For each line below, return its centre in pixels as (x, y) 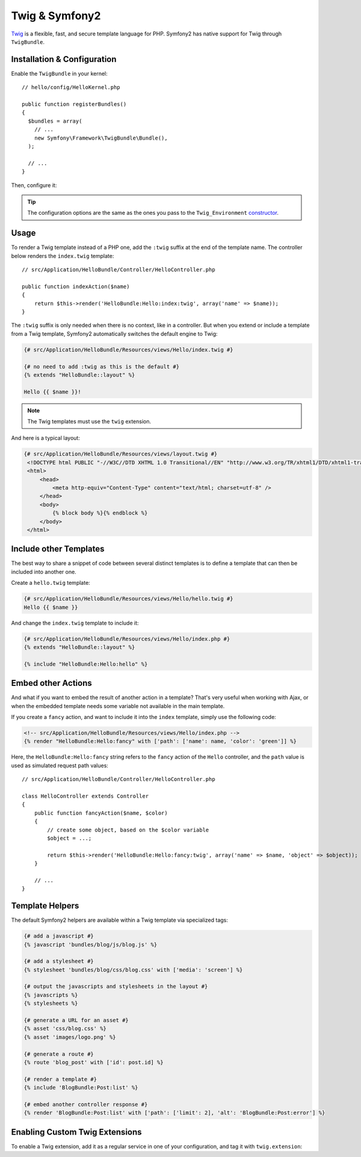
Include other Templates (58, 549)
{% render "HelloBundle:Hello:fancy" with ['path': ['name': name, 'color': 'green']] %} (160, 741)
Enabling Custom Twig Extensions (76, 1132)
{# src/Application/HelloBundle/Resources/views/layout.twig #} (121, 454)
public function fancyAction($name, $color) (101, 813)
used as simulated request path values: (60, 765)
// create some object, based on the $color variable (128, 830)
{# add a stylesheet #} (59, 961)
